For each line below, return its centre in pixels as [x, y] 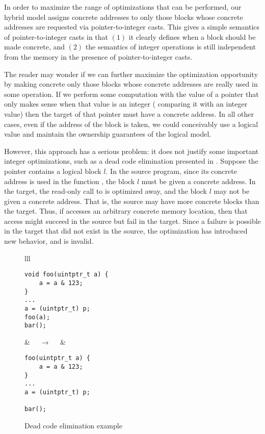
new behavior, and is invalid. [49, 241]
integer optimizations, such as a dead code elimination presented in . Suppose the [131, 161]
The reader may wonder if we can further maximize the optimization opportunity [131, 74]
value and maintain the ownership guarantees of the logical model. [108, 134]
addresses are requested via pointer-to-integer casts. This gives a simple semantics [132, 27]
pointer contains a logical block [53, 171]
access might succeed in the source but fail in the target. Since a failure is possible [132, 221]
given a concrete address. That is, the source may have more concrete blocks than [132, 201]
